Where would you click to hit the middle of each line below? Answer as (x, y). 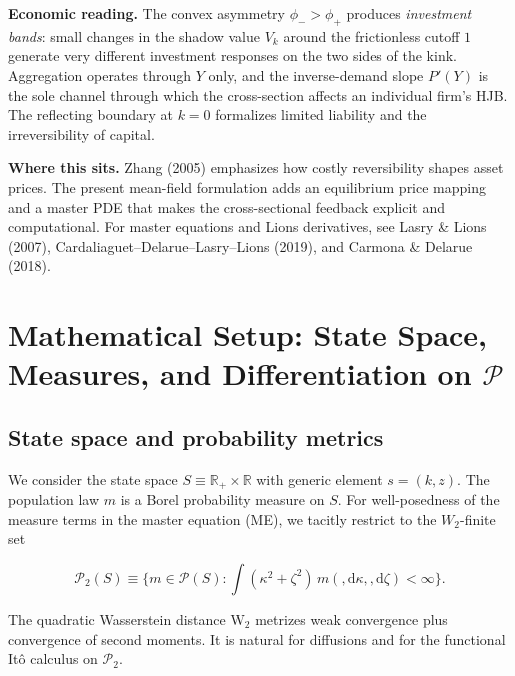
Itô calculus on (53, 658)
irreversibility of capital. (81, 133)
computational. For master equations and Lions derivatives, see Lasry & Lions (247, 226)
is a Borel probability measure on (222, 499)
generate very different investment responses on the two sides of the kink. (232, 55)
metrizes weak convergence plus (351, 618)
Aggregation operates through (99, 74)
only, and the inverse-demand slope (316, 74)
